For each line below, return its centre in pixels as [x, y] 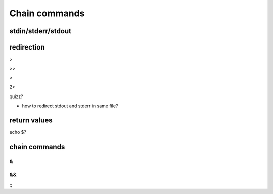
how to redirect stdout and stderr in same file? [70, 106]
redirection [27, 47]
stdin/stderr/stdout [40, 31]
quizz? [16, 96]
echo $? [18, 132]
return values [31, 120]
